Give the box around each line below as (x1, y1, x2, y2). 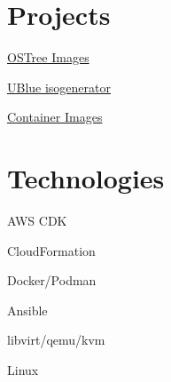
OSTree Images (7, 48, 89, 67)
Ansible (7, 300, 48, 319)
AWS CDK (7, 211, 67, 230)
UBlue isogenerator (7, 77, 112, 96)
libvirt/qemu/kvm (7, 330, 105, 349)
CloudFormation (7, 241, 96, 259)
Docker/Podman (7, 271, 97, 290)
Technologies (7, 160, 165, 196)
